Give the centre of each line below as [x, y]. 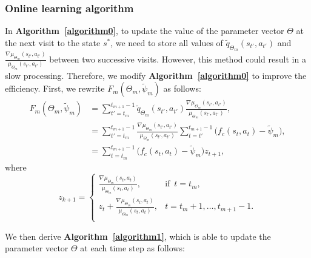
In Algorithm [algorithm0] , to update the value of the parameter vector [145, 31]
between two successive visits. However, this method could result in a [178, 59]
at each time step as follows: [132, 248]
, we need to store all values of [167, 42]
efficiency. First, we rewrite [55, 88]
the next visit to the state [53, 42]
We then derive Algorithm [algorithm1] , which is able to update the [138, 236]
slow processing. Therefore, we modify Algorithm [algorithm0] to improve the [156, 75]
